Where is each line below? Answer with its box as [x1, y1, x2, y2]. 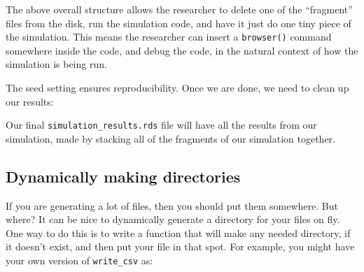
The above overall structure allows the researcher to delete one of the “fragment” [6, 2, 353, 16]
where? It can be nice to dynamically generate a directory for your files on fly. [6, 212, 340, 227]
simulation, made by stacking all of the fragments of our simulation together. [6, 131, 335, 145]
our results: [6, 94, 54, 108]
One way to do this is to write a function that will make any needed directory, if [6, 225, 351, 240]
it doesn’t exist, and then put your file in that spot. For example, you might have [6, 239, 355, 254]
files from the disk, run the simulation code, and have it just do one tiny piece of [6, 15, 351, 30]
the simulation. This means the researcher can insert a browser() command [6, 29, 332, 44]
